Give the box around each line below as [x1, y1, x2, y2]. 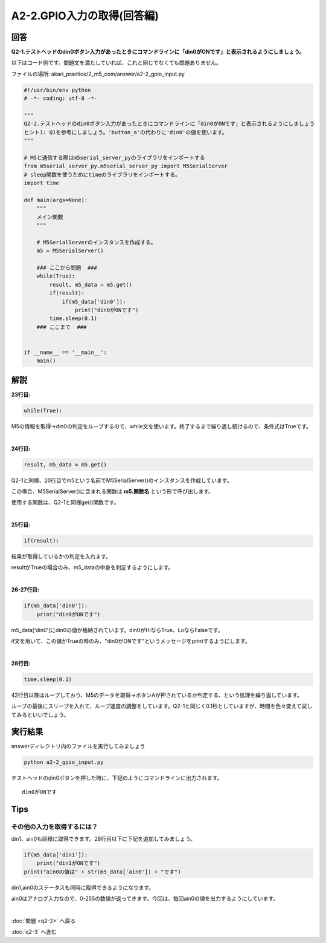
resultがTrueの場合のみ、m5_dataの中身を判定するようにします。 [11, 564, 174, 571]
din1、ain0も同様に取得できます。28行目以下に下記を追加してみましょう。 [11, 835, 196, 842]
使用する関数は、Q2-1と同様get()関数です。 [11, 499, 120, 506]
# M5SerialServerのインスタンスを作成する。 [36, 239, 156, 246]
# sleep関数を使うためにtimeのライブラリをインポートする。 [24, 171, 181, 178]
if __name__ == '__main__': [24, 348, 107, 356]
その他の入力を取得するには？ [11, 823, 98, 831]
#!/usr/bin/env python [24, 86, 91, 93]
